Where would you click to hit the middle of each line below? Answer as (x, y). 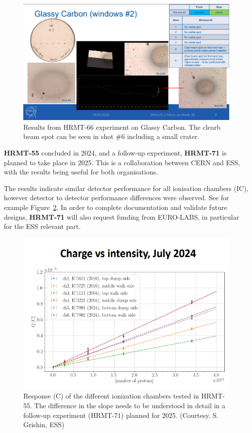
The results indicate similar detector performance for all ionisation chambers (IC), (126, 188)
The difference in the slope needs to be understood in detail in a (130, 405)
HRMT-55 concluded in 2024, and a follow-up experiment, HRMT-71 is (115, 152)
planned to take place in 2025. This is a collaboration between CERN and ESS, (122, 162)
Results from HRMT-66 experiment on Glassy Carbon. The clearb (122, 127)
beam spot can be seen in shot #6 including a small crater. (111, 136)
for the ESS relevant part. (42, 226)
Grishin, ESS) (44, 424)
